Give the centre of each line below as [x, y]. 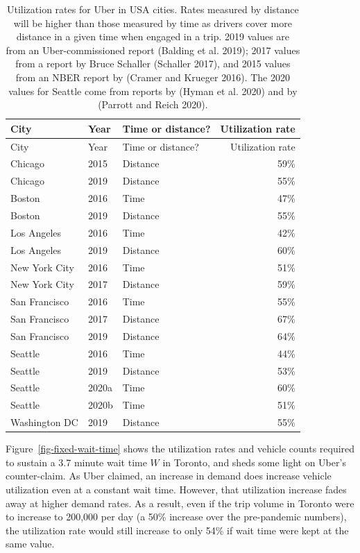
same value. [30, 544]
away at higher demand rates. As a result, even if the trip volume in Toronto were [180, 503]
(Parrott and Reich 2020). [153, 104]
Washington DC [44, 422]
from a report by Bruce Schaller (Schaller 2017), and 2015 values [153, 63]
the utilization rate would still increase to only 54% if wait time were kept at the [177, 530]
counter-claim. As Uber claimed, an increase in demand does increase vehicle [169, 476]
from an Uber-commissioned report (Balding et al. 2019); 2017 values [153, 50]
